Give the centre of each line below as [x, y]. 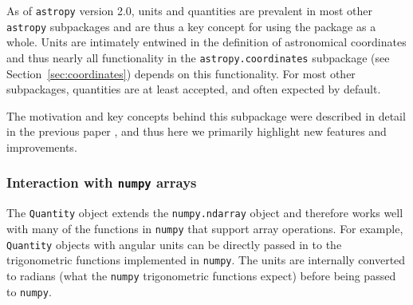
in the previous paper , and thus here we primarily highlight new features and [197, 131]
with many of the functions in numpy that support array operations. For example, [205, 228]
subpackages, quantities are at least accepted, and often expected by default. [194, 89]
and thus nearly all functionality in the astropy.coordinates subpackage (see [198, 57]
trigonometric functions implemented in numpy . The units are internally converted [206, 260]
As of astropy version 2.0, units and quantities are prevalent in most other [189, 10]
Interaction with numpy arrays [102, 182]
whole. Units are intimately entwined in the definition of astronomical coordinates [206, 42]
